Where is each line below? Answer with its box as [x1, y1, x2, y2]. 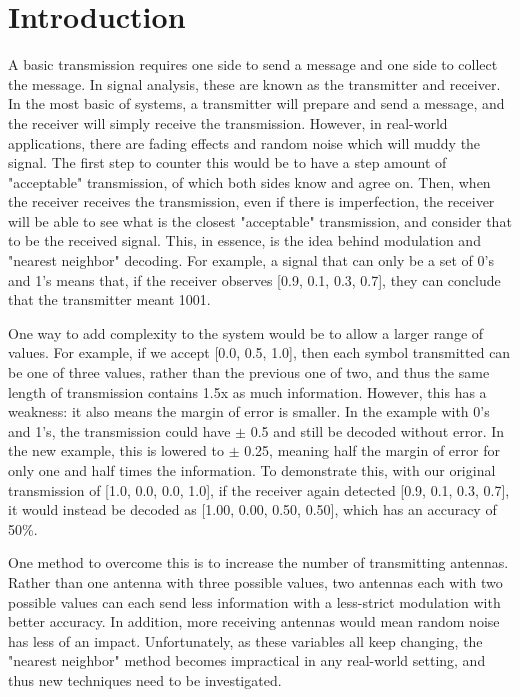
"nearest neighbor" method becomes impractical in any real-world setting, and [8, 650, 486, 671]
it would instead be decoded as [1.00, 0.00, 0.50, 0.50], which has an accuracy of [8, 499, 497, 520]
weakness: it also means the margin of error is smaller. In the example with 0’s [8, 401, 490, 422]
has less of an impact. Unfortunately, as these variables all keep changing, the [8, 630, 483, 651]
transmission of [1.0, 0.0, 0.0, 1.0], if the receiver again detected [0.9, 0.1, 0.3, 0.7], [8, 479, 510, 500]
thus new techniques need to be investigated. [8, 669, 282, 690]
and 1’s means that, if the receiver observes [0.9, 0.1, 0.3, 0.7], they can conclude [8, 269, 501, 290]
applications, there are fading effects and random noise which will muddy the [8, 132, 481, 153]
